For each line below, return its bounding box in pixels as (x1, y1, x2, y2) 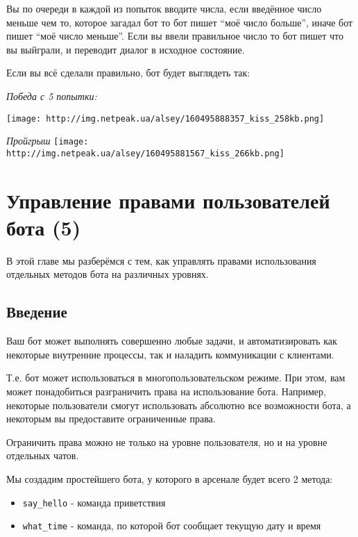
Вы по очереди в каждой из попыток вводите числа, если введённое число (6, 1, 322, 15)
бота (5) (6, 213, 81, 241)
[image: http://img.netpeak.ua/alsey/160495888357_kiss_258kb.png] (6, 113, 325, 124)
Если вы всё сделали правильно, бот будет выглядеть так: (6, 65, 250, 80)
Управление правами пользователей (6, 185, 330, 214)
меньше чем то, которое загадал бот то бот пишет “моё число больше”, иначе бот (6, 15, 353, 29)
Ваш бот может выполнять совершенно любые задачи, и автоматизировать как (6, 333, 337, 348)
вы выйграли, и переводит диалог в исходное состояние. (6, 42, 245, 56)
